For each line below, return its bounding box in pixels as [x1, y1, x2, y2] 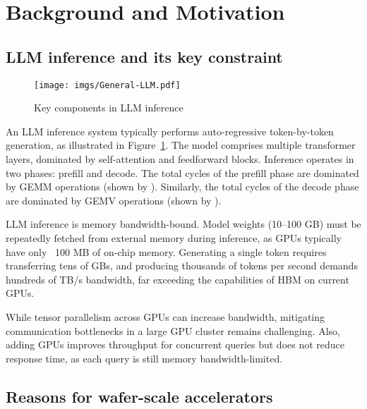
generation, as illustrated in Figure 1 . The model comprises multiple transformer [6, 138, 356, 152]
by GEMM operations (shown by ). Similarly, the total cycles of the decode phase [6, 179, 359, 194]
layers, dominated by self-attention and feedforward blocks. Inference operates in [6, 152, 354, 166]
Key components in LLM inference [34, 100, 183, 115]
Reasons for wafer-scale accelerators [6, 385, 273, 407]
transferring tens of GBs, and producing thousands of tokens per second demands [6, 258, 358, 273]
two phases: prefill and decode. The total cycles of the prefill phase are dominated [6, 165, 359, 180]
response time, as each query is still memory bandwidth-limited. [6, 350, 283, 365]
